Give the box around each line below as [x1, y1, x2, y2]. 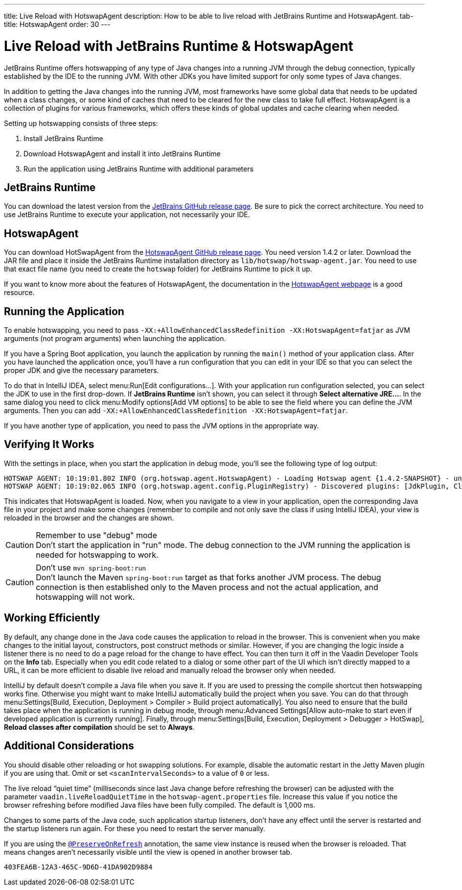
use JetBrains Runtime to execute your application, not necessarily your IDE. [4, 210, 250, 219]
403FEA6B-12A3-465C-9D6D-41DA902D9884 [4, 863, 153, 871]
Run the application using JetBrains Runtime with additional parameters [23, 164, 254, 173]
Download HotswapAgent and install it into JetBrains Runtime [23, 149, 221, 158]
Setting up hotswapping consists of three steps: [4, 119, 158, 127]
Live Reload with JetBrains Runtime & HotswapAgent [4, 37, 353, 54]
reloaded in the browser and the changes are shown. [4, 513, 174, 522]
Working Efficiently [4, 612, 100, 624]
